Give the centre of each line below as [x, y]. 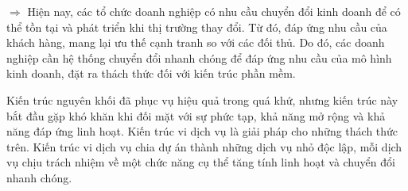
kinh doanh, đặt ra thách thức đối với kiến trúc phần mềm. [151, 73]
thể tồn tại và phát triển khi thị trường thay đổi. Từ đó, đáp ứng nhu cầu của [197, 27]
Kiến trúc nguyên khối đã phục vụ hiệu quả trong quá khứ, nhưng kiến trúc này [202, 99]
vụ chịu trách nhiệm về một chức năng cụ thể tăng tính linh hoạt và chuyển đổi [201, 162]
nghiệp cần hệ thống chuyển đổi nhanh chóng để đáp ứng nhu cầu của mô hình [199, 57]
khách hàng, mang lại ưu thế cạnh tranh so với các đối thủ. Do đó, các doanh [196, 42]
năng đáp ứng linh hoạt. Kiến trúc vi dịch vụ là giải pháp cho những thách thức [202, 131]
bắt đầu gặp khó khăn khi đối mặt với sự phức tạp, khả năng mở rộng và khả [196, 115]
